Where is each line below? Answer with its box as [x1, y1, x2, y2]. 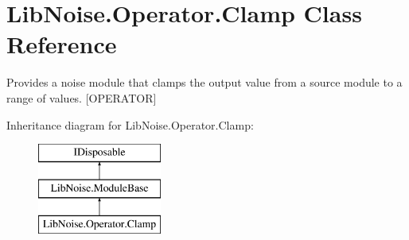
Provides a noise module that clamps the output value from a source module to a [6, 74, 403, 91]
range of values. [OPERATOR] [6, 89, 157, 106]
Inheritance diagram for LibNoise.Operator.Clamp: [6, 116, 254, 133]
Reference [6, 28, 117, 60]
